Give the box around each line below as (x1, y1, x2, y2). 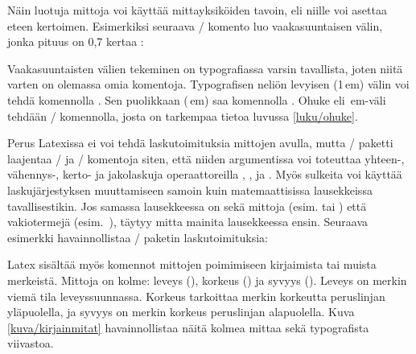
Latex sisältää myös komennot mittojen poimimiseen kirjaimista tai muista (7, 256, 377, 273)
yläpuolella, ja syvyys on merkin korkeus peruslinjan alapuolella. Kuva (7, 303, 355, 320)
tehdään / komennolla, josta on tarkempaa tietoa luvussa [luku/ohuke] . (7, 107, 358, 124)
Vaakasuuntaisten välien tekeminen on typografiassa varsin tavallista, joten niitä (7, 60, 403, 76)
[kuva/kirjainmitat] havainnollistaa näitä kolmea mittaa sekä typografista (7, 319, 369, 335)
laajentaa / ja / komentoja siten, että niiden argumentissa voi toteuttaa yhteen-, (7, 150, 405, 167)
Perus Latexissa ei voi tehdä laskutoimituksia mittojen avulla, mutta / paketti (7, 134, 393, 151)
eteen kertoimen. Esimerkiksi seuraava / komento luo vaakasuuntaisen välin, (7, 17, 383, 34)
